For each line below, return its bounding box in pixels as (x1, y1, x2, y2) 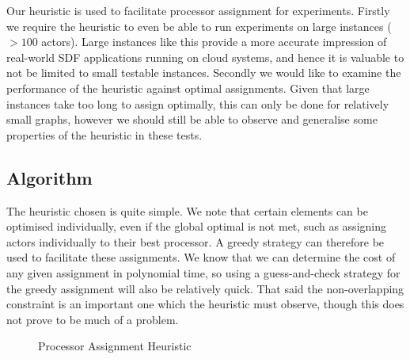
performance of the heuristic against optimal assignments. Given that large (6, 79, 370, 96)
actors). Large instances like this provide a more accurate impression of (41, 33, 387, 50)
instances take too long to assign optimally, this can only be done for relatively (6, 95, 389, 112)
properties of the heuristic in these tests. (6, 126, 203, 143)
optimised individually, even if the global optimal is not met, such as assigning (6, 218, 386, 235)
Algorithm (6, 165, 93, 189)
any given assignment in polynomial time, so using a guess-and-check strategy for (6, 264, 401, 281)
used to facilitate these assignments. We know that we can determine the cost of (6, 249, 396, 265)
